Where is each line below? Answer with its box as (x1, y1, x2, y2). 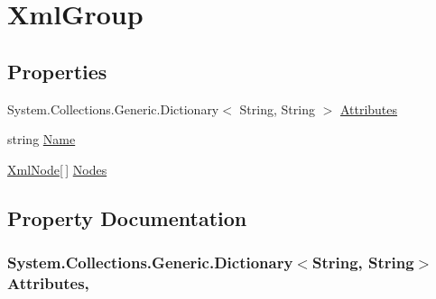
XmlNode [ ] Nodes (7, 159, 107, 178)
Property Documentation (7, 204, 247, 231)
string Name (7, 130, 76, 149)
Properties (7, 57, 107, 85)
